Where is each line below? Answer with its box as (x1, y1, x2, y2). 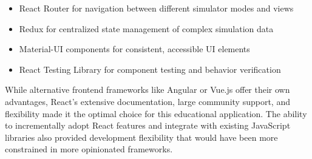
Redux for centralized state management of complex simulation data (19, 22, 274, 35)
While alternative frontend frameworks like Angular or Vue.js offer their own (5, 83, 290, 96)
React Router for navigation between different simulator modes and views (19, 2, 294, 14)
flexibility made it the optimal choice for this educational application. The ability (5, 107, 307, 120)
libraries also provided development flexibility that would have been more (5, 130, 278, 143)
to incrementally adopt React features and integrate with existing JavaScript (5, 119, 291, 132)
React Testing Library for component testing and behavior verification (19, 63, 281, 75)
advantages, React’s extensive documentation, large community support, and (5, 95, 290, 107)
